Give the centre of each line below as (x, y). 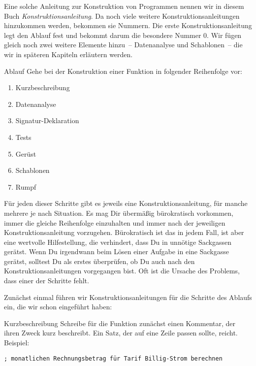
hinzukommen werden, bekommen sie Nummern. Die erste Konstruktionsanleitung (128, 25)
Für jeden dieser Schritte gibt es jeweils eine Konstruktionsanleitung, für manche (126, 203)
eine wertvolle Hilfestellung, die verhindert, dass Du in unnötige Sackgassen (118, 242)
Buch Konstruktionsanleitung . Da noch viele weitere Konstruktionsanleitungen (122, 16)
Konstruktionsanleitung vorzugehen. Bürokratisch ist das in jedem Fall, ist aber (124, 232)
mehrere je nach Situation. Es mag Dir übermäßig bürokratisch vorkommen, (119, 213)
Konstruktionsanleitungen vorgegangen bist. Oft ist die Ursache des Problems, (122, 271)
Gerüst (26, 153)
